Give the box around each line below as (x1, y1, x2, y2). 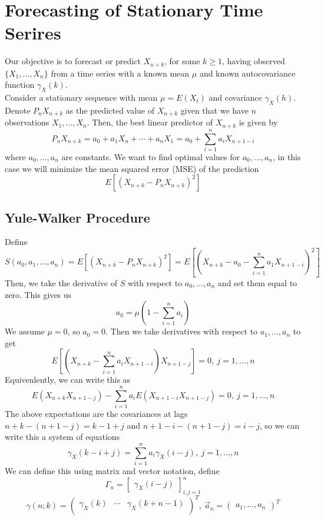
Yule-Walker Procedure (5, 208, 150, 226)
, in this (273, 150, 301, 163)
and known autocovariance (199, 67, 296, 79)
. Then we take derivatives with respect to (105, 325, 258, 337)
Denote (5, 104, 31, 116)
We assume (5, 325, 45, 337)
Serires (5, 21, 61, 45)
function (5, 78, 35, 91)
